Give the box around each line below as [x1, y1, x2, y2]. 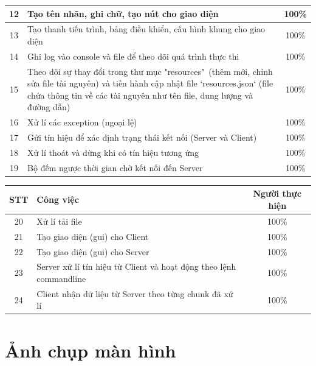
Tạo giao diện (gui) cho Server [36, 245, 149, 258]
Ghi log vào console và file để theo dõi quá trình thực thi [27, 49, 239, 62]
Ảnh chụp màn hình [5, 337, 176, 362]
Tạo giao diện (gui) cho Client [36, 230, 149, 242]
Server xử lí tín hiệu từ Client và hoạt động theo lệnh [36, 260, 236, 273]
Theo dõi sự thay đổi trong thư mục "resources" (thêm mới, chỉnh [27, 65, 273, 77]
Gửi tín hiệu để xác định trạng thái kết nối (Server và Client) [27, 131, 257, 144]
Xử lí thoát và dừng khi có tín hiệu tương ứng [27, 146, 199, 158]
